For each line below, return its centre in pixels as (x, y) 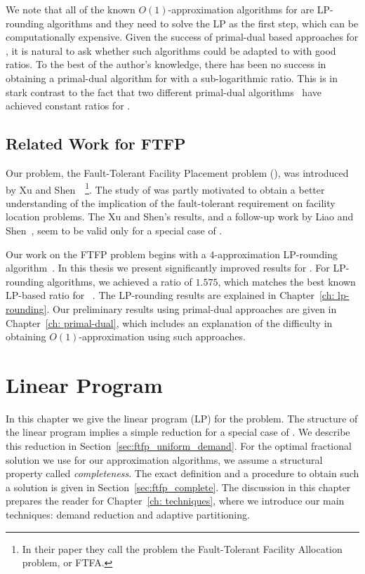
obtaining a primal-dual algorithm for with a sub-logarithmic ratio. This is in (172, 78)
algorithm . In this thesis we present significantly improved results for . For (168, 268)
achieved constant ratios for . (68, 106)
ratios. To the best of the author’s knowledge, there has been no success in (166, 64)
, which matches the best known (287, 281)
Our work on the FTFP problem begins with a (106, 254)
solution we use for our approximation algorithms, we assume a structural (164, 459)
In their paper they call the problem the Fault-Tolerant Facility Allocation (182, 548)
